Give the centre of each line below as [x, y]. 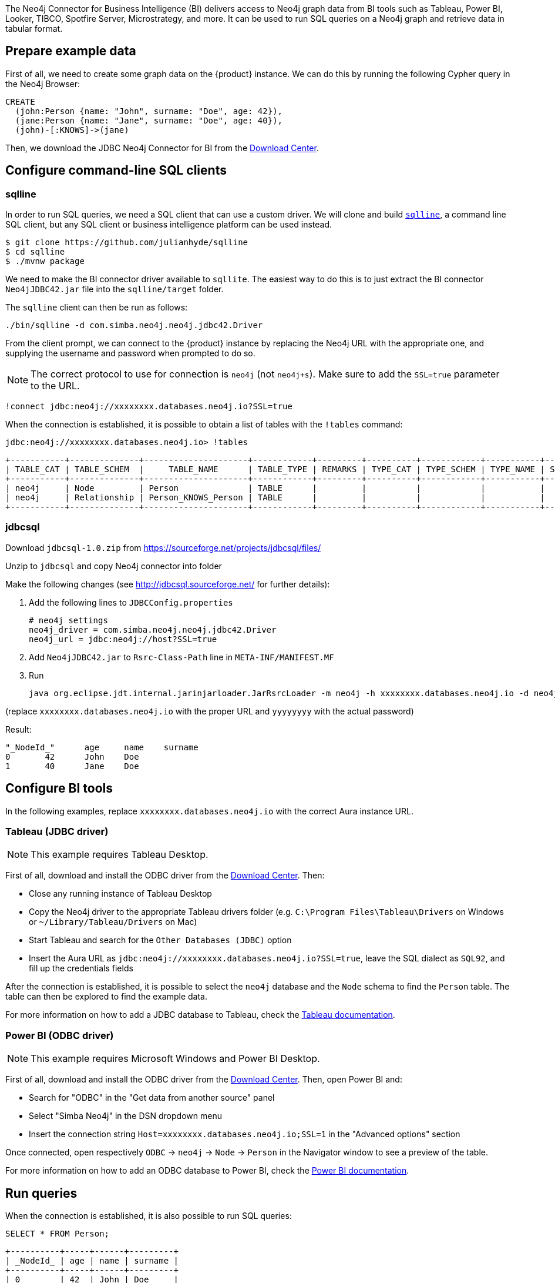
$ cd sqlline [35, 252]
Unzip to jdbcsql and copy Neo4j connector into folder [114, 566]
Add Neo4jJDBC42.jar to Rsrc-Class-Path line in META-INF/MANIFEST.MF [181, 657]
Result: [18, 729]
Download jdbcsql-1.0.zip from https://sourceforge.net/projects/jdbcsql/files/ [163, 547]
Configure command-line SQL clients [116, 171]
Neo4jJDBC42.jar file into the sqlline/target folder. [115, 289]
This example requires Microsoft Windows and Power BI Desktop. [175, 1059]
